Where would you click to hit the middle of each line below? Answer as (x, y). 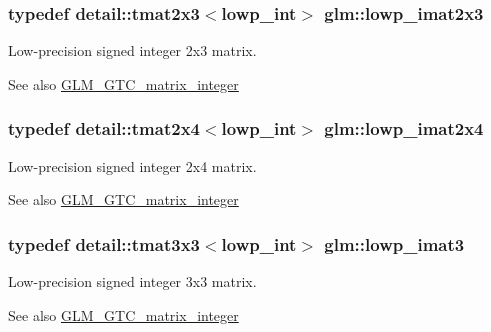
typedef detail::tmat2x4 (104, 128)
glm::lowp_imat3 (394, 243)
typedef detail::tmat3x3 (104, 243)
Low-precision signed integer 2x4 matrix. (132, 165)
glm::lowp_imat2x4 (404, 128)
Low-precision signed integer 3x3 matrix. (132, 281)
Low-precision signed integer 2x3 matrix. (132, 50)
